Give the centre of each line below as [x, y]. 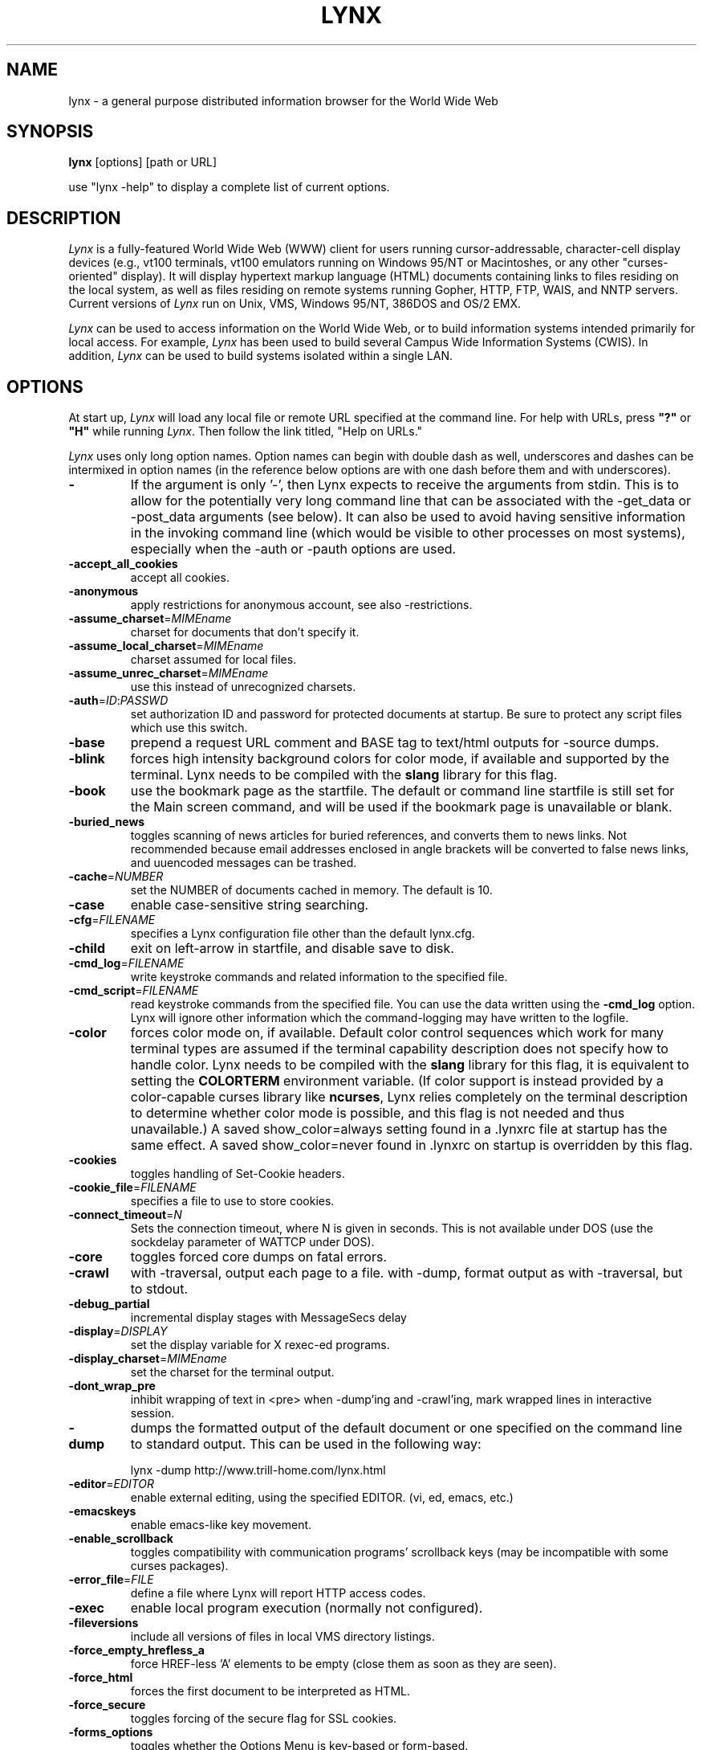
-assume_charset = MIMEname [150, 619]
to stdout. [159, 1289]
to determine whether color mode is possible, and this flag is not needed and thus [378, 1113]
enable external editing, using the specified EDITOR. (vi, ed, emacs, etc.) [322, 1498]
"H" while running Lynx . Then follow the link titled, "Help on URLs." [246, 431]
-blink [87, 759]
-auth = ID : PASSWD [118, 701]
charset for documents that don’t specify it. [245, 632]
